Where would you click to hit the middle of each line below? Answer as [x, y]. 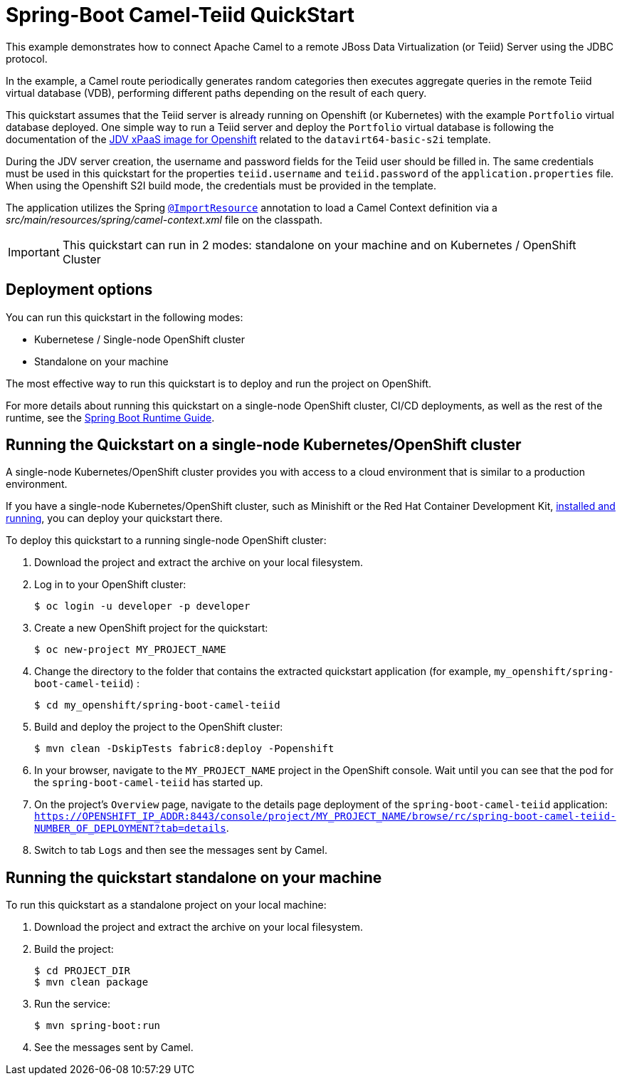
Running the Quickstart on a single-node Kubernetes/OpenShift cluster [264, 445]
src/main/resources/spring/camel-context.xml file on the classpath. [164, 219]
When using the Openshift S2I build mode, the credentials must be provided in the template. [221, 185]
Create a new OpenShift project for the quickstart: [151, 628]
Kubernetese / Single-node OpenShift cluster [140, 339]
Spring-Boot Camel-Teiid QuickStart [180, 15]
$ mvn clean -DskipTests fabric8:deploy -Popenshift [184, 749]
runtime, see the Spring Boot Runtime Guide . [110, 417]
